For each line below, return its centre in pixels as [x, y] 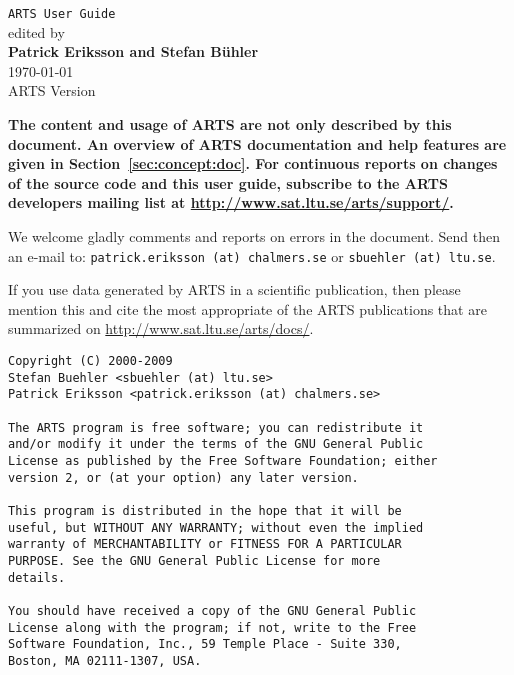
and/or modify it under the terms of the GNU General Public [216, 444]
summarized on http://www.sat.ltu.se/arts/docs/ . [161, 328]
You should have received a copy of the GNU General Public [212, 610]
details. [37, 577]
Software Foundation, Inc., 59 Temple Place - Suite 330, [205, 644]
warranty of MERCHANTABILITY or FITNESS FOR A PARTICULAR [205, 544]
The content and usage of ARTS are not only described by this [230, 124]
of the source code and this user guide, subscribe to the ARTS [228, 182]
